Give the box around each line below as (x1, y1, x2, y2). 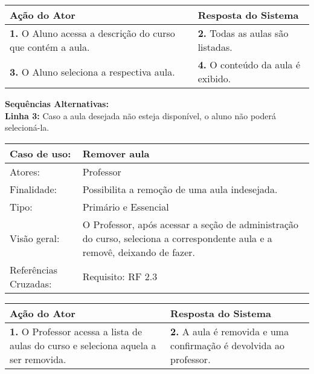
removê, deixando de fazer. (82, 244, 196, 259)
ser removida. (10, 352, 66, 366)
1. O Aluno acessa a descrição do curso (10, 26, 175, 40)
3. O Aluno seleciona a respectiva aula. (10, 64, 175, 79)
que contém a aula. (10, 40, 90, 54)
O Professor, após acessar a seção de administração (82, 217, 299, 231)
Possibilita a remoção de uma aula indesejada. (82, 182, 278, 196)
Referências (10, 262, 58, 277)
